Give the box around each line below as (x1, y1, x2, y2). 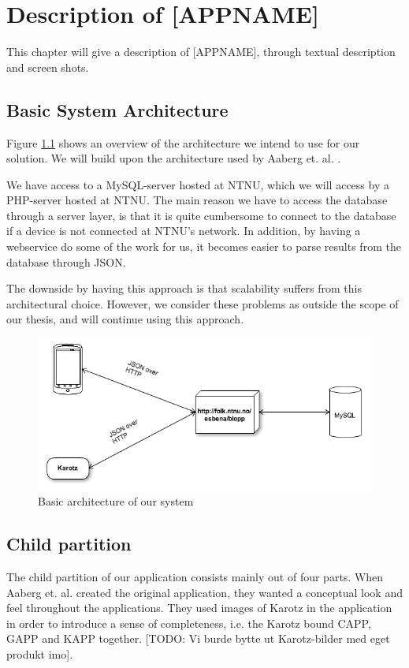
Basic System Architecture (6, 97, 229, 121)
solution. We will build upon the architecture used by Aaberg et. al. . (6, 150, 341, 166)
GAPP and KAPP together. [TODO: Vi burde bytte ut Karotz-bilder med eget (6, 630, 390, 647)
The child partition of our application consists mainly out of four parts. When (6, 568, 384, 584)
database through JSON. (6, 253, 126, 270)
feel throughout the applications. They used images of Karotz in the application (6, 599, 392, 616)
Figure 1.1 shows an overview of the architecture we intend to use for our (6, 134, 360, 151)
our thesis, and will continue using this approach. (6, 311, 244, 327)
